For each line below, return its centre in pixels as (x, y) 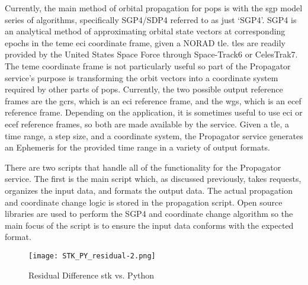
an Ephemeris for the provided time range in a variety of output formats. (137, 147)
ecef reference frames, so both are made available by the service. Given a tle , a (147, 124)
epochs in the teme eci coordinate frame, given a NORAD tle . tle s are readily (145, 42)
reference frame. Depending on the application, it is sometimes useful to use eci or (154, 112)
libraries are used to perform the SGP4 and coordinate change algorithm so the (149, 214)
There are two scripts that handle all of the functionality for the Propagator (143, 167)
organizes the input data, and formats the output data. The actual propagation (149, 190)
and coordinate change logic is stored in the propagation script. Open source (144, 202)
